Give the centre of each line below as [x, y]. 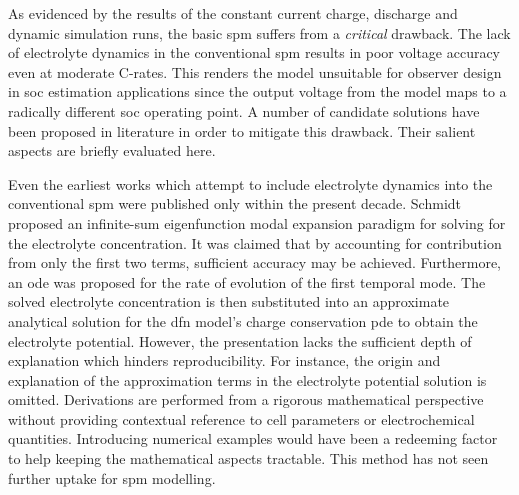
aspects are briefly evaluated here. [112, 150]
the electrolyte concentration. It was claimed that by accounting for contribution [255, 242]
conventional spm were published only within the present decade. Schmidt [235, 203]
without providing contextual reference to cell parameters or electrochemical [241, 418]
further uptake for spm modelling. [112, 477]
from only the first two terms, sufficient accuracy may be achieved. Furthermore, [254, 262]
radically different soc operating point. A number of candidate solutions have [244, 110]
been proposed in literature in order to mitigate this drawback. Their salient [242, 130]
